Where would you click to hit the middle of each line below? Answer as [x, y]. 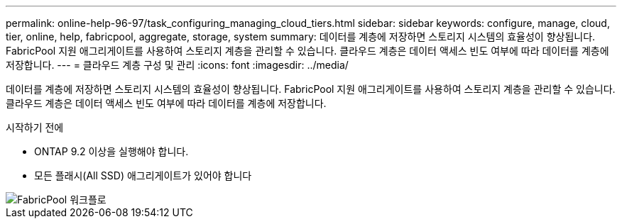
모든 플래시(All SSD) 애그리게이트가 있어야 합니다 [143, 175]
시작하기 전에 [35, 127]
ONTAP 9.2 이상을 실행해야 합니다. [111, 151]
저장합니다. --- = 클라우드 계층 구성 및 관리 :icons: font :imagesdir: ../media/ [177, 65]
